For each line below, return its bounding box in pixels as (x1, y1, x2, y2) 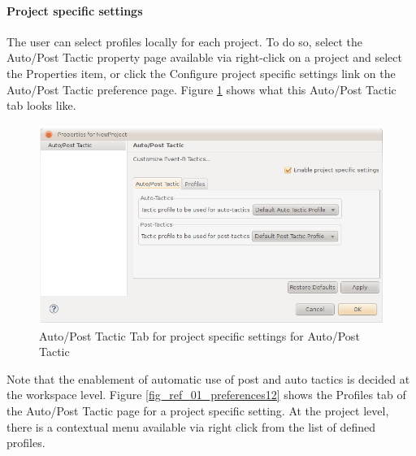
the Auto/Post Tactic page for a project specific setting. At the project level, (6, 402, 389, 419)
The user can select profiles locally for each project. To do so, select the (6, 33, 362, 50)
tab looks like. (6, 97, 76, 114)
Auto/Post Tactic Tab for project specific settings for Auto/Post (39, 327, 360, 344)
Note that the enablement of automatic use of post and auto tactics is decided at (6, 370, 410, 387)
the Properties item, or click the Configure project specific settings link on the (6, 64, 396, 81)
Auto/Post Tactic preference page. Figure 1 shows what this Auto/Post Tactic (6, 80, 396, 98)
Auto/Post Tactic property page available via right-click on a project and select (6, 49, 402, 66)
